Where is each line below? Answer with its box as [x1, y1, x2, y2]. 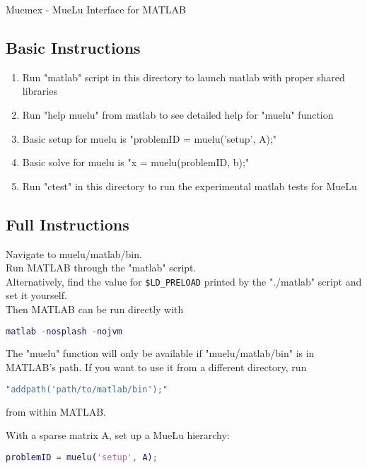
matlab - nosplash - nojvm [6, 326, 122, 337]
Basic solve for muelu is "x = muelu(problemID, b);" [22, 155, 250, 170]
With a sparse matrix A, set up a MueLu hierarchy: [6, 428, 230, 443]
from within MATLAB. [6, 404, 107, 419]
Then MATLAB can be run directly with [6, 302, 184, 316]
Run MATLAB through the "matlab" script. [6, 260, 197, 275]
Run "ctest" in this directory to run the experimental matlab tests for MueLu [22, 178, 357, 193]
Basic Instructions [6, 36, 141, 58]
